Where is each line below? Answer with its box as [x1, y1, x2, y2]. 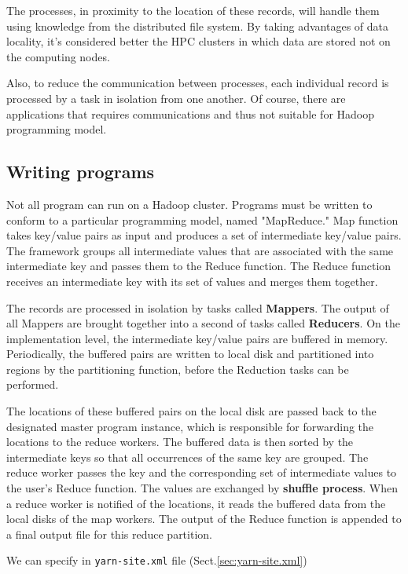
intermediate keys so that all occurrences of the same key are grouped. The [6, 448, 369, 465]
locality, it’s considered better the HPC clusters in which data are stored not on [6, 33, 391, 49]
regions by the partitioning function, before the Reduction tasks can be [6, 360, 349, 377]
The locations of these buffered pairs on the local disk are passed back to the [6, 403, 377, 419]
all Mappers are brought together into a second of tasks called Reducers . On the [6, 315, 400, 331]
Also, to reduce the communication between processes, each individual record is [6, 75, 389, 91]
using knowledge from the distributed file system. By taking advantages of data [6, 17, 388, 34]
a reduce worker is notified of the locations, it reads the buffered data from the [6, 495, 386, 511]
